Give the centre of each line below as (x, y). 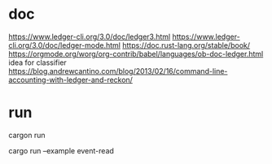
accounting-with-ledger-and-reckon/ (70, 80)
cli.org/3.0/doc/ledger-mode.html (64, 45)
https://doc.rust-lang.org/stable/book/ (186, 45)
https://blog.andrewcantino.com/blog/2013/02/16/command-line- (118, 71)
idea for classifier (37, 63)
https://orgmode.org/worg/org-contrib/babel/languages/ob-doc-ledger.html (136, 54)
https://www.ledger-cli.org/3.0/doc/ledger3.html (90, 37)
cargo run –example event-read (61, 150)
